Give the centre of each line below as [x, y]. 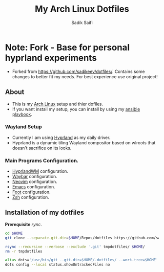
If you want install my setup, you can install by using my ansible [76, 109]
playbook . [22, 114]
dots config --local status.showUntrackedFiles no [58, 265]
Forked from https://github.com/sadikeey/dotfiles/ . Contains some [78, 71]
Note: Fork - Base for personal [67, 47]
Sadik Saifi [82, 23]
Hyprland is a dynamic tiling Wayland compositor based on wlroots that [84, 142]
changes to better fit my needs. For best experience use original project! [85, 76]
